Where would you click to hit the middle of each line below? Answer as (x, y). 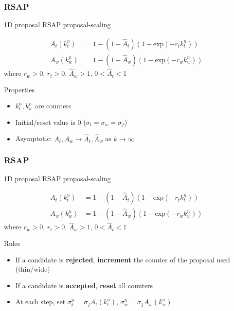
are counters (53, 106)
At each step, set (40, 302)
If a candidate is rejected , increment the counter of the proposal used (123, 259)
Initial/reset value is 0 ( (51, 122)
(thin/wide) (33, 269)
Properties (19, 89)
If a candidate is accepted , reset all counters (84, 285)
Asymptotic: (34, 138)
